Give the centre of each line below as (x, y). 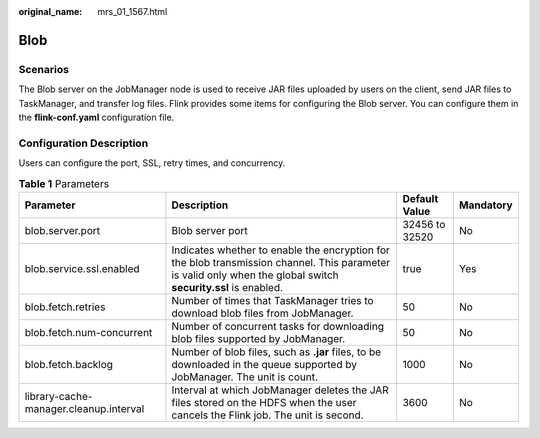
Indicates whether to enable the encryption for (280, 250)
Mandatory (486, 205)
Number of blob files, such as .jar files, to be (276, 352)
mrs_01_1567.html (132, 11)
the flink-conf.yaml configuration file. (96, 117)
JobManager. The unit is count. (245, 377)
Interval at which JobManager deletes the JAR (280, 390)
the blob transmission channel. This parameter (281, 262)
